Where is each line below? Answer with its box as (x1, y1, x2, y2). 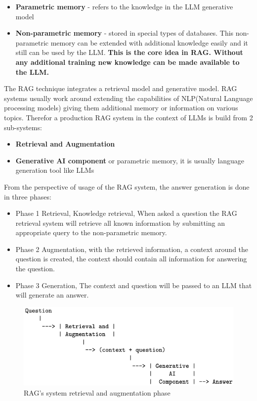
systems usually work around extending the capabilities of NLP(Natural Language (4, 93, 253, 103)
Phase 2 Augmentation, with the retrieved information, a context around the (15, 244, 249, 254)
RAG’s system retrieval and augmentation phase (24, 387, 171, 398)
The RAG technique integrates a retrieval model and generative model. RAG (4, 83, 237, 94)
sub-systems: (4, 122, 42, 132)
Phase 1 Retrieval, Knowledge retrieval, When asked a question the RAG (15, 208, 237, 218)
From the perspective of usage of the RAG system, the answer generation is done (4, 181, 250, 192)
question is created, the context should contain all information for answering (15, 253, 247, 264)
